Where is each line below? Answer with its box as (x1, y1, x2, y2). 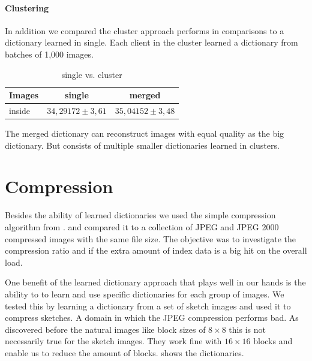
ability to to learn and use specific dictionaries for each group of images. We (5, 287, 284, 300)
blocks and (253, 335, 293, 347)
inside (9, 104, 31, 117)
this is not (229, 323, 266, 335)
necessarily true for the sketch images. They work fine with (5, 335, 222, 347)
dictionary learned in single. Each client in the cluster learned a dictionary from (5, 36, 298, 49)
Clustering (5, 1, 49, 14)
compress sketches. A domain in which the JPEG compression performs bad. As (5, 311, 299, 324)
